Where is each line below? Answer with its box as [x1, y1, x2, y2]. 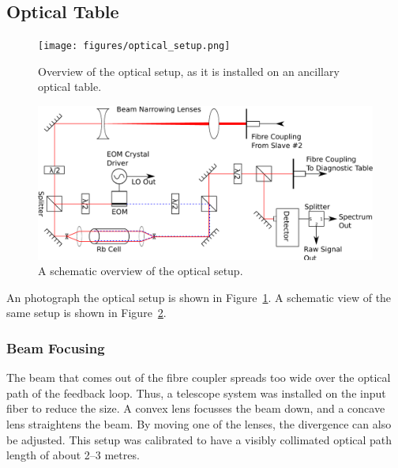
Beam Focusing [6, 338, 105, 357]
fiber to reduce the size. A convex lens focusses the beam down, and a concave [6, 400, 385, 417]
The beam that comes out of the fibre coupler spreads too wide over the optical [6, 369, 391, 386]
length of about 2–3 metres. [6, 447, 140, 463]
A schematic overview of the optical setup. [38, 262, 243, 279]
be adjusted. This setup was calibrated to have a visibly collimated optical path [6, 431, 392, 447]
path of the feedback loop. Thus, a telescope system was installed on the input [6, 384, 386, 401]
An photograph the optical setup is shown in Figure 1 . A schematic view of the [6, 289, 392, 305]
